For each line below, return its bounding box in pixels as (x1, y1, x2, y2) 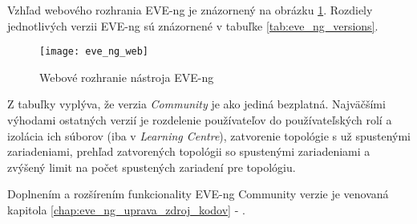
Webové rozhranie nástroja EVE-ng (39, 68, 214, 85)
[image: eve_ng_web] (39, 46, 149, 58)
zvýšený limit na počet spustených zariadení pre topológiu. (7, 158, 296, 175)
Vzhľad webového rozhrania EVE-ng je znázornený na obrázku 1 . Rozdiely (7, 2, 373, 18)
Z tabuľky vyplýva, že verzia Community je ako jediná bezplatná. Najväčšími (7, 96, 386, 112)
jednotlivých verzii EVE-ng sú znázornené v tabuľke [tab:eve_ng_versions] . (7, 17, 379, 34)
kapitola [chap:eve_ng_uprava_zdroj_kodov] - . (7, 202, 245, 218)
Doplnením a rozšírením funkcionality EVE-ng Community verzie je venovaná (7, 185, 389, 202)
